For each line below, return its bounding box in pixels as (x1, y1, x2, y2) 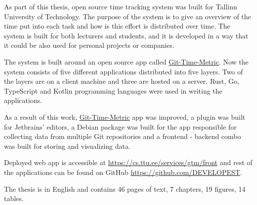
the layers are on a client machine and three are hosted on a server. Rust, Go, (4, 76, 239, 86)
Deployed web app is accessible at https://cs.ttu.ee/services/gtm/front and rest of (4, 157, 253, 168)
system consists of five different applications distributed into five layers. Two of (4, 66, 243, 76)
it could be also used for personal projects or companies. (4, 40, 174, 50)
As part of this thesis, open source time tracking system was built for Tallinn (4, 1, 237, 11)
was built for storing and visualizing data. (4, 140, 130, 151)
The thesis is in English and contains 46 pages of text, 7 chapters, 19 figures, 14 (4, 183, 246, 194)
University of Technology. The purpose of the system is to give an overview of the (4, 11, 251, 21)
